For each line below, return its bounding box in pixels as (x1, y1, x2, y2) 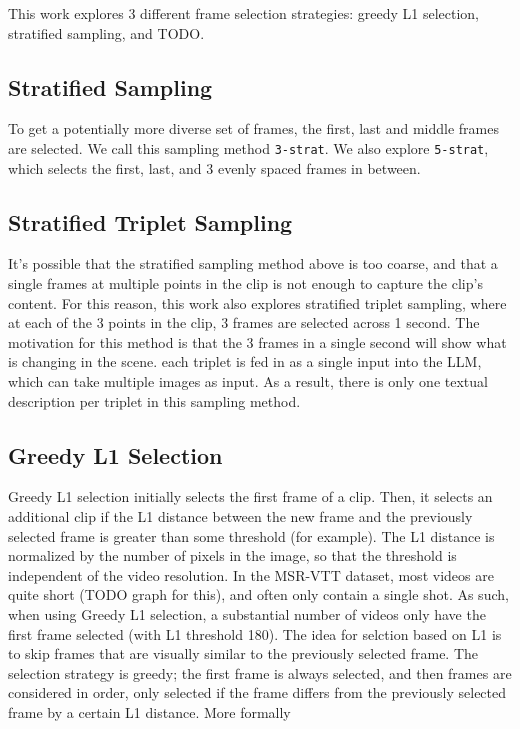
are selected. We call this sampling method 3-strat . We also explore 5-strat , (8, 137, 489, 158)
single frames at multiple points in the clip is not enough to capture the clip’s (8, 273, 483, 294)
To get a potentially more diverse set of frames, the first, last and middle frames (8, 118, 500, 139)
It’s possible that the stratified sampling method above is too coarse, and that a (8, 253, 498, 274)
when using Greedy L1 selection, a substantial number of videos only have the (8, 603, 486, 624)
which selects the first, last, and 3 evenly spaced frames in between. (8, 157, 421, 178)
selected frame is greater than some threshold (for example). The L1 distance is (8, 525, 495, 546)
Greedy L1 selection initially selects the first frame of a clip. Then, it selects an (8, 486, 493, 507)
